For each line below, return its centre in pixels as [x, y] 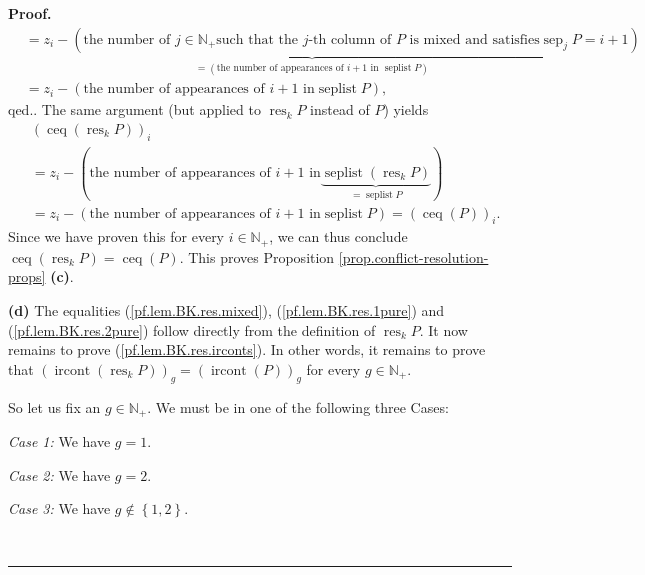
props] [27, 276]
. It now [443, 329]
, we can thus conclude [338, 236]
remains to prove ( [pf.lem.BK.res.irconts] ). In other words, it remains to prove [247, 349]
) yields [406, 109]
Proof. [30, 13]
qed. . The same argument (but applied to [134, 109]
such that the [257, 39]
